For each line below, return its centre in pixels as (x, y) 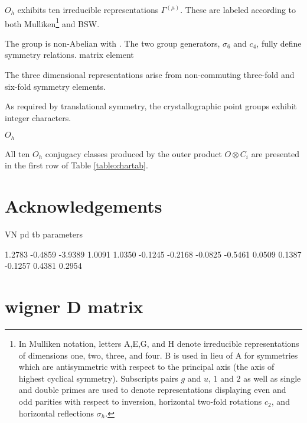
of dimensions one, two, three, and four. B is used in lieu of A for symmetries (158, 355)
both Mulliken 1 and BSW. (52, 22)
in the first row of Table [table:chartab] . (76, 165)
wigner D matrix (74, 306)
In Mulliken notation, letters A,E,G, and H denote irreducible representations (159, 344)
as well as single (272, 378)
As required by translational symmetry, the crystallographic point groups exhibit (151, 106)
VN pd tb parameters (44, 234)
